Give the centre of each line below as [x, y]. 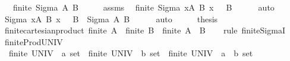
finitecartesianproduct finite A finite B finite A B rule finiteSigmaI [145, 30]
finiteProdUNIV [34, 41]
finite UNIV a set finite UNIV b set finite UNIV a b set [131, 53]
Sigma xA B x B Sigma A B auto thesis [111, 18]
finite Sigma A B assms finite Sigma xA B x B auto [144, 7]
